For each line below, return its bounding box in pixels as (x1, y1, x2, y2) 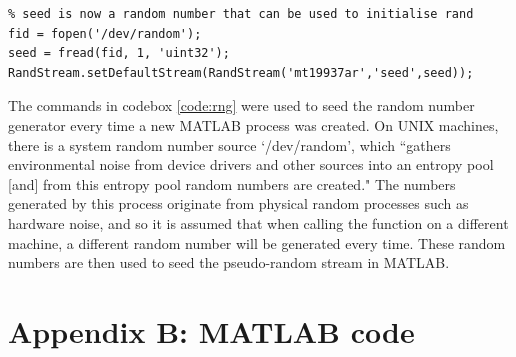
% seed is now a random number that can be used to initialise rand (8, 7, 474, 21)
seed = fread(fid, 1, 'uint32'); (8, 46, 230, 61)
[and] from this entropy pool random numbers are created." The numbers (8, 173, 456, 194)
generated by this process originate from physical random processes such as (8, 193, 469, 214)
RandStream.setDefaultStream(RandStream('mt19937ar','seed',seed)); (8, 65, 474, 80)
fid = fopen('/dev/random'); (8, 26, 202, 41)
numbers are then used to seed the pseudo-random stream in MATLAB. (8, 252, 450, 273)
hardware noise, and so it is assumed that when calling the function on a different (8, 212, 509, 233)
